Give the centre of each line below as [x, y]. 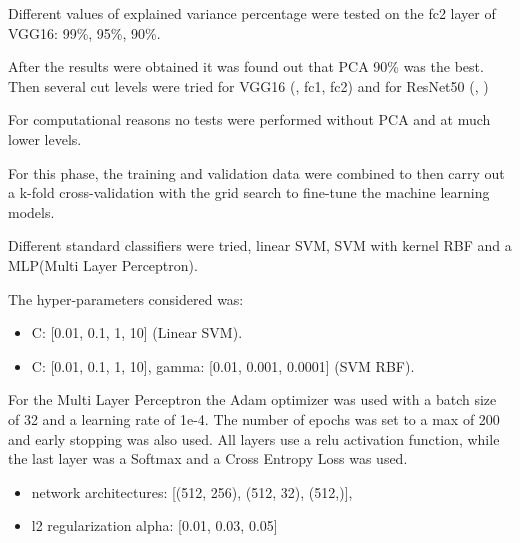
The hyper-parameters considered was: [126, 298]
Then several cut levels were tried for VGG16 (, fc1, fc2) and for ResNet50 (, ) [248, 85]
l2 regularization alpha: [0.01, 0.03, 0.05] [154, 525]
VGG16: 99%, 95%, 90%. [84, 32]
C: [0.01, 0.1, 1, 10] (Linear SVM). [137, 332]
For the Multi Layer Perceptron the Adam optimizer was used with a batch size [252, 399]
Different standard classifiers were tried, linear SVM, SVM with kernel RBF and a [260, 245]
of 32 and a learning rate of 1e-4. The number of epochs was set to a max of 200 [254, 418]
